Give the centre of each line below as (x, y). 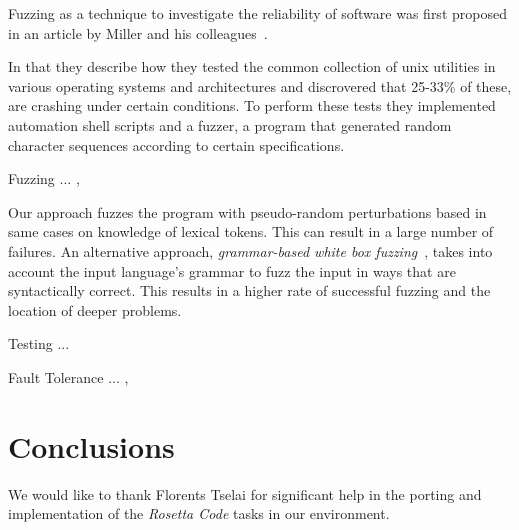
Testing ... (39, 343)
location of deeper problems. (95, 309)
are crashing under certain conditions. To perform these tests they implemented (252, 105)
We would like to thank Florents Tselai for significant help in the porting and (245, 493)
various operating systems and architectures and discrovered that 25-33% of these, (260, 85)
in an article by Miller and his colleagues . (138, 32)
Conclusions (91, 445)
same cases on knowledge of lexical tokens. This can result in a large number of (251, 231)
